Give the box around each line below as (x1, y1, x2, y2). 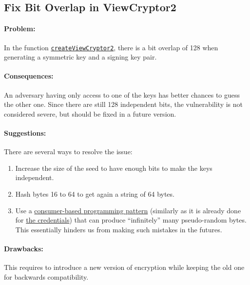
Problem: (4, 23, 36, 34)
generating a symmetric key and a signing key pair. (4, 52, 157, 62)
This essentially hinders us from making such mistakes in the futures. (15, 224, 222, 234)
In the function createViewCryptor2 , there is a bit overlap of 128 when (4, 42, 218, 52)
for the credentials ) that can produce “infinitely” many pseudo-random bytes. (15, 215, 247, 225)
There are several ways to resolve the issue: (4, 146, 133, 157)
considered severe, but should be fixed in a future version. (4, 108, 176, 119)
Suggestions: (4, 128, 46, 138)
